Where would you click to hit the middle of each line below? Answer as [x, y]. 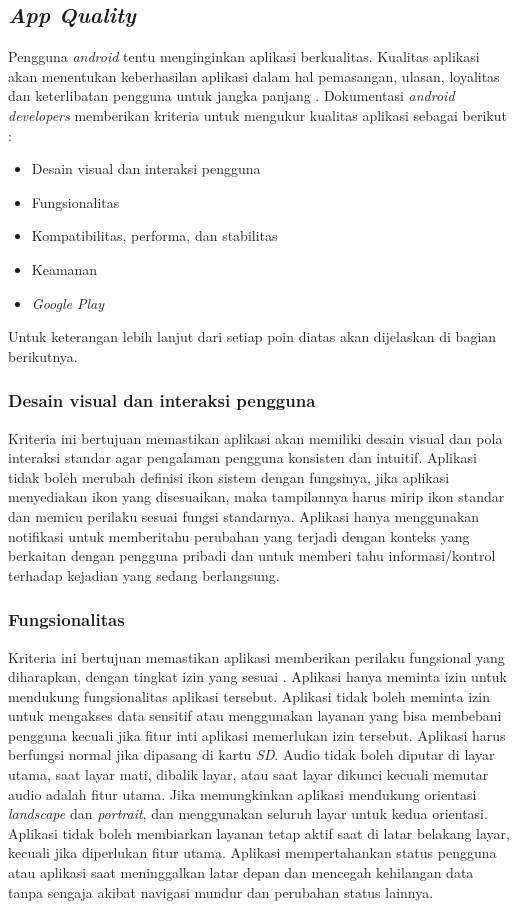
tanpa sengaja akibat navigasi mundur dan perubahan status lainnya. [221, 891]
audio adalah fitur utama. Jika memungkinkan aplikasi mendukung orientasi [242, 793]
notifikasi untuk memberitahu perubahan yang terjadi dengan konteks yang [239, 535]
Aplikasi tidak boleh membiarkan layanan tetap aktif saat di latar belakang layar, [259, 832]
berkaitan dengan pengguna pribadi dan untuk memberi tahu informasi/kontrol [252, 555]
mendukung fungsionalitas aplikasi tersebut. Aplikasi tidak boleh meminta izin [249, 695]
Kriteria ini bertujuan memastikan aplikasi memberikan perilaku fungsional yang [256, 656]
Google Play [68, 302]
